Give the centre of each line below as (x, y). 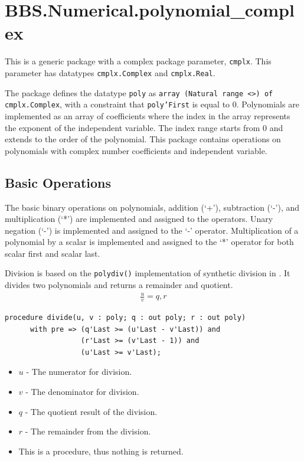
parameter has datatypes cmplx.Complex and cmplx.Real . (110, 72)
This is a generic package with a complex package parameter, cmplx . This (138, 61)
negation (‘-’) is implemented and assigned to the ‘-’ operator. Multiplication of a (152, 230)
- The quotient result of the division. (91, 411)
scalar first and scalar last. (53, 253)
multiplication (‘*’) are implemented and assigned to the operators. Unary (139, 219)
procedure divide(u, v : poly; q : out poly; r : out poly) (125, 318)
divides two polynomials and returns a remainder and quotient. (119, 285)
